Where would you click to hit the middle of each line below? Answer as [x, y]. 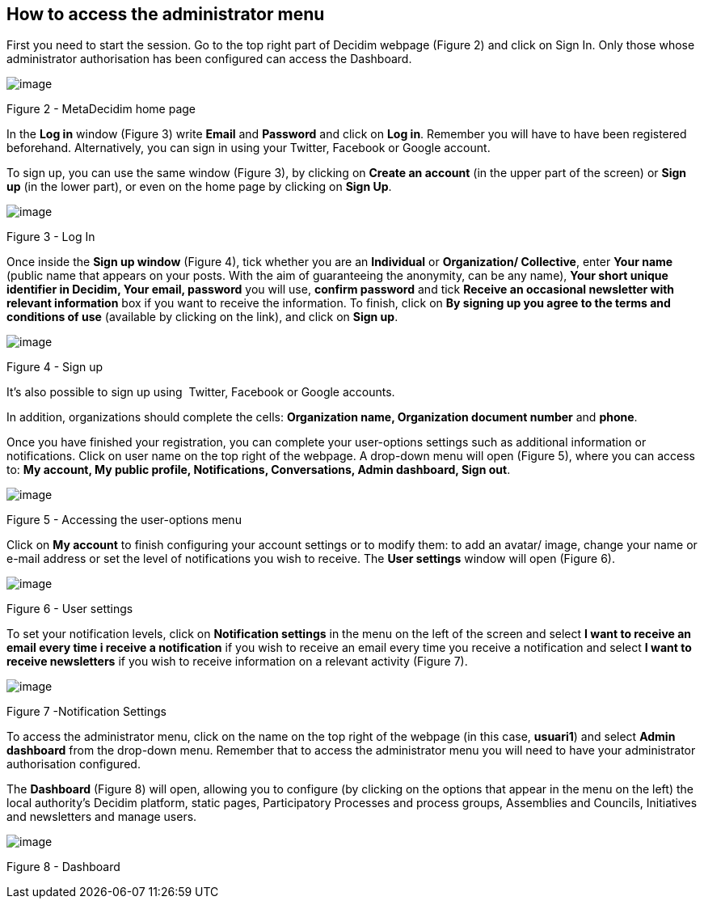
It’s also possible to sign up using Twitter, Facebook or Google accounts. [201, 392]
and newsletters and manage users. [102, 817]
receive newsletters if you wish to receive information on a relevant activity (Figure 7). [237, 662]
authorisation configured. [74, 764]
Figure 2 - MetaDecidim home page [101, 109]
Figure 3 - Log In [51, 237]
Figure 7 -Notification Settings [86, 712]
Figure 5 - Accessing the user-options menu [124, 520]
